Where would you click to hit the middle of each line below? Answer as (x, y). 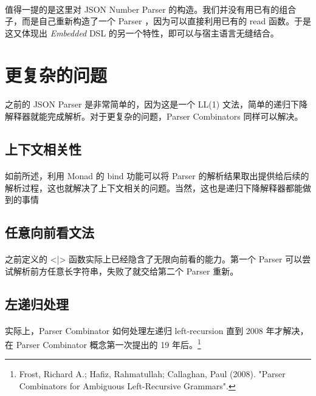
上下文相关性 (43, 148)
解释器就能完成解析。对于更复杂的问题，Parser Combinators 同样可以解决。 (154, 116)
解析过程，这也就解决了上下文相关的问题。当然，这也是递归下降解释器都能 (154, 187)
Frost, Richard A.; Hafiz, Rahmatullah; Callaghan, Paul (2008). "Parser (152, 374)
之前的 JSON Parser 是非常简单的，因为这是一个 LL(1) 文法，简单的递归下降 (156, 104)
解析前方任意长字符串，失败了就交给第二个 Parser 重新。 (126, 271)
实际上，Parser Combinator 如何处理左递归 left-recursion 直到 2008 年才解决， (157, 330)
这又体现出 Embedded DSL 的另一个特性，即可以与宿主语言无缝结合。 (142, 32)
